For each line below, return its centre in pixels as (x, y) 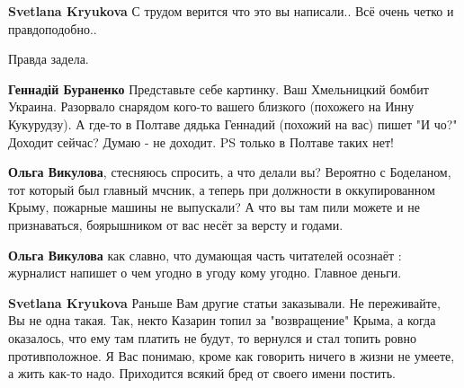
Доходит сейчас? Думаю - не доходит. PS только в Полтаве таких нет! (201, 141)
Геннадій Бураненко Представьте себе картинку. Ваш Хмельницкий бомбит (219, 88)
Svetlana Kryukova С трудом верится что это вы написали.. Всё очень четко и (231, 11)
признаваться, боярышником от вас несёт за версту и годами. (176, 224)
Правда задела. (49, 59)
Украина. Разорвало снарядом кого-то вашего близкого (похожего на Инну (211, 106)
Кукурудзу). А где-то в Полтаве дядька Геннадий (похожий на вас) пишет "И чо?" (233, 123)
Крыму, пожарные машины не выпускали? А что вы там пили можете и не (214, 207)
